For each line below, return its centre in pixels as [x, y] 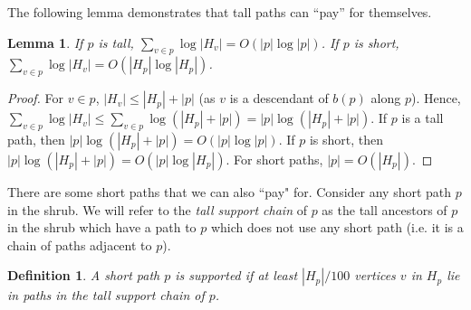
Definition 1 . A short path [84, 275]
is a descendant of [279, 98]
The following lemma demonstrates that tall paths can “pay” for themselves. [220, 12]
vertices [375, 275]
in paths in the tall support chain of [106, 295]
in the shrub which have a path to [102, 227]
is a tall [423, 118]
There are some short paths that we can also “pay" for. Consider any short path [230, 191]
